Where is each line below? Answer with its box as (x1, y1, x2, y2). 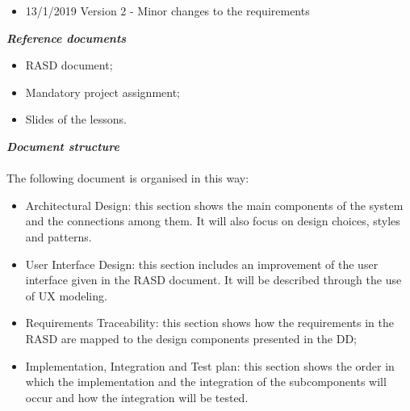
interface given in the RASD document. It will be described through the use (25, 271, 402, 288)
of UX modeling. (25, 287, 107, 304)
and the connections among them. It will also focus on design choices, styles (25, 212, 400, 229)
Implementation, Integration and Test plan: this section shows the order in (25, 357, 395, 374)
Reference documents (6, 29, 127, 46)
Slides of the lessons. (25, 111, 127, 128)
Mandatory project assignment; (25, 83, 180, 100)
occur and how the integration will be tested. (25, 388, 249, 405)
